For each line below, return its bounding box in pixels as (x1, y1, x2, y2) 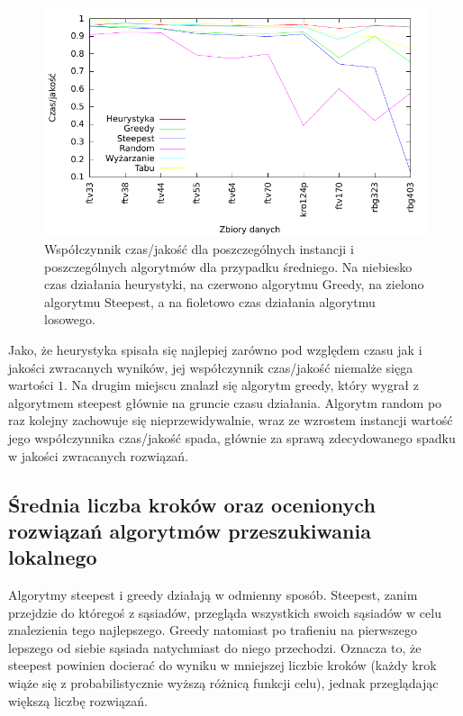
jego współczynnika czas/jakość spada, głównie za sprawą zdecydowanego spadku (8, 428, 456, 447)
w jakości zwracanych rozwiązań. (8, 446, 189, 465)
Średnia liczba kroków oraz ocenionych (8, 490, 376, 518)
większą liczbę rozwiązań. (8, 691, 148, 710)
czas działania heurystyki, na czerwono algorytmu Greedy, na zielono (44, 275, 424, 294)
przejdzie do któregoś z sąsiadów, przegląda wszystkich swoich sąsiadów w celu (8, 603, 441, 621)
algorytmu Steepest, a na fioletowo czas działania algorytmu (44, 292, 376, 311)
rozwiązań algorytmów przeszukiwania (8, 516, 371, 544)
